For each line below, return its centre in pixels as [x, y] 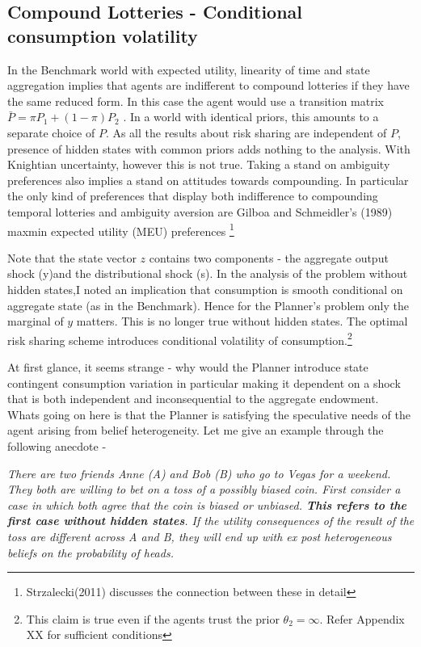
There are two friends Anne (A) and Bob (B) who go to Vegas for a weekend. [199, 473]
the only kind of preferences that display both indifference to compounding [193, 196]
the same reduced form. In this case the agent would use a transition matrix [196, 101]
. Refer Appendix [362, 618]
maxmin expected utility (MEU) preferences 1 [121, 229]
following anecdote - [57, 445]
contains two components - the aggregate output [269, 257]
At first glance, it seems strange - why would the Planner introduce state [188, 367]
